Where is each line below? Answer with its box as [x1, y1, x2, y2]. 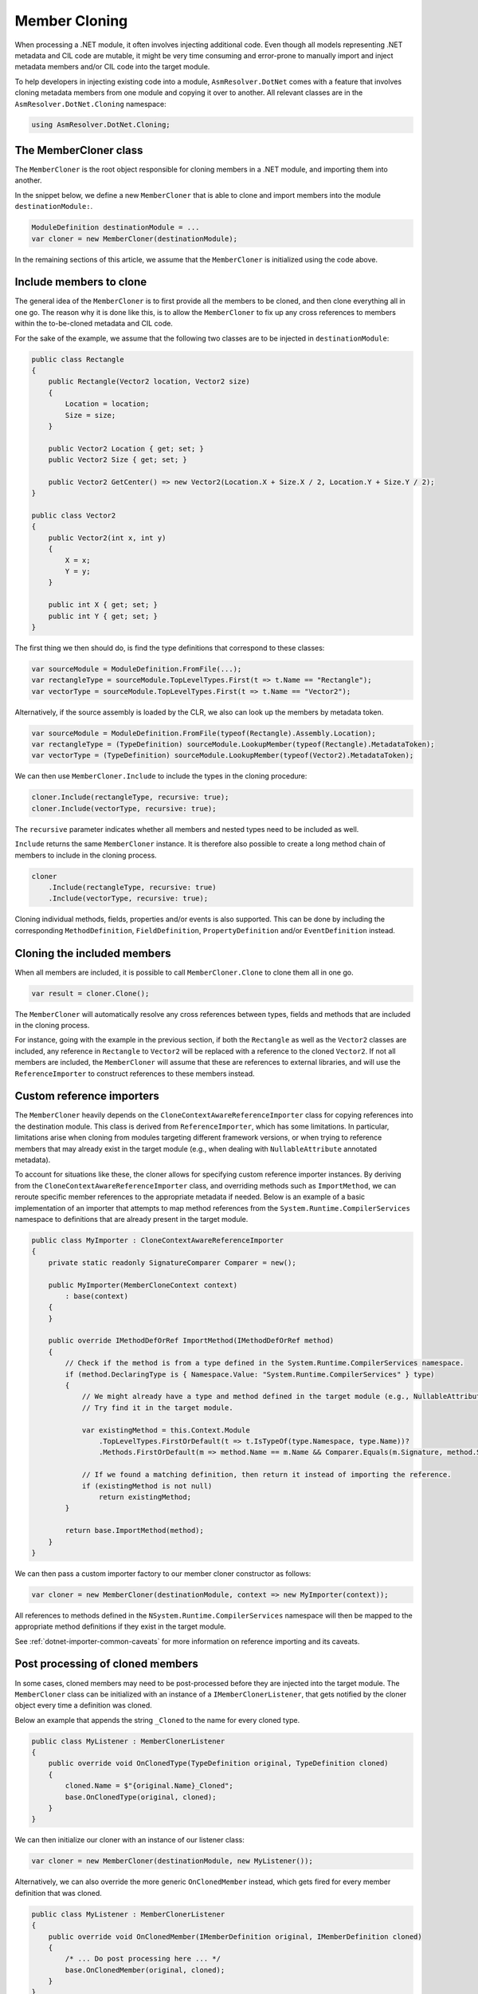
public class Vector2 [31, 511, 116, 520]
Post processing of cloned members [14, 1657, 199, 1671]
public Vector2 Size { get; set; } [48, 455, 187, 464]
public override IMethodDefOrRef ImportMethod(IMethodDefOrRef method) [48, 1336, 335, 1346]
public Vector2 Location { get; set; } [48, 443, 205, 453]
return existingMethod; [98, 1492, 191, 1501]
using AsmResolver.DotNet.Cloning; [31, 120, 170, 129]
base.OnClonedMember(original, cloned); [65, 1965, 225, 1974]
